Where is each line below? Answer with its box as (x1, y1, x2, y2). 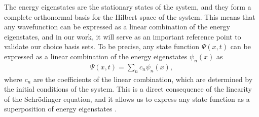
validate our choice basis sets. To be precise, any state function (4, 41, 200, 52)
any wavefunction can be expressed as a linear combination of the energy (4, 21, 230, 32)
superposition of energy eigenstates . (4, 103, 117, 114)
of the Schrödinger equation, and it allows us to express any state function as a (4, 93, 250, 104)
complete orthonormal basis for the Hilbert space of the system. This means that (4, 11, 255, 22)
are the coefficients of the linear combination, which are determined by (33, 73, 253, 84)
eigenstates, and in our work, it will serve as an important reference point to (4, 31, 241, 42)
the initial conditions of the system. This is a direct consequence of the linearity (4, 84, 252, 94)
